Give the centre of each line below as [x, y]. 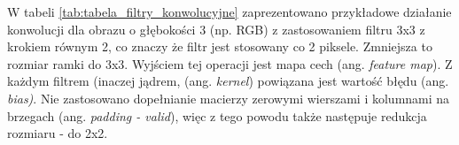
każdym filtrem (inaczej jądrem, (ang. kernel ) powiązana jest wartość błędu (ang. [228, 81]
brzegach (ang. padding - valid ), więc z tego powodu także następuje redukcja [217, 115]
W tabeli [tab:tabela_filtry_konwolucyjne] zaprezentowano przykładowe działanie [229, 11]
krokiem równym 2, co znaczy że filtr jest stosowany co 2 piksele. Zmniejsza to [220, 46]
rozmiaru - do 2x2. [58, 133]
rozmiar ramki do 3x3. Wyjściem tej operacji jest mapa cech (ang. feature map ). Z [230, 63]
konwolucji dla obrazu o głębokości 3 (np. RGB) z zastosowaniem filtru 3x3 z [216, 29]
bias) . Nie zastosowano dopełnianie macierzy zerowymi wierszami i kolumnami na [229, 98]
